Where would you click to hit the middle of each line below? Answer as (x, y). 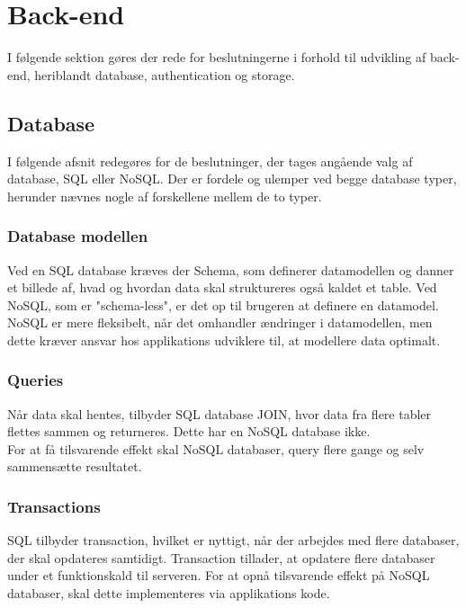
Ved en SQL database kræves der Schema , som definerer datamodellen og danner (231, 269)
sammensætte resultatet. (75, 466)
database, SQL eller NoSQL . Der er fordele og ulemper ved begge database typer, (232, 179)
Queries (36, 380)
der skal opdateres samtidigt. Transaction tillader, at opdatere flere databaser (221, 557)
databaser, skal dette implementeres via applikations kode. (169, 593)
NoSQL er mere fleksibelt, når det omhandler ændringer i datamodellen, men (220, 322)
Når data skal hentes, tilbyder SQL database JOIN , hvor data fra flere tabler (220, 413)
